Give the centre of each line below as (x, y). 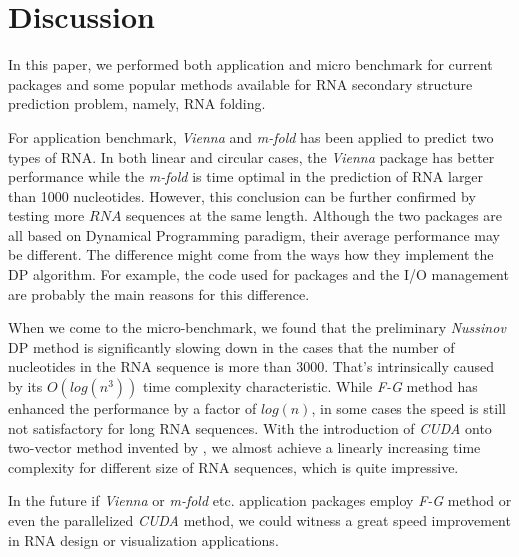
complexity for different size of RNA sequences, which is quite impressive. (233, 466)
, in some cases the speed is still (408, 408)
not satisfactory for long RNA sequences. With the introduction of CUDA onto (250, 427)
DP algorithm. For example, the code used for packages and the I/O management (258, 274)
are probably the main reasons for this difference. (159, 293)
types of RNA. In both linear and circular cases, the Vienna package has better (251, 156)
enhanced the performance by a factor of (132, 408)
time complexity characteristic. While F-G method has (310, 386)
